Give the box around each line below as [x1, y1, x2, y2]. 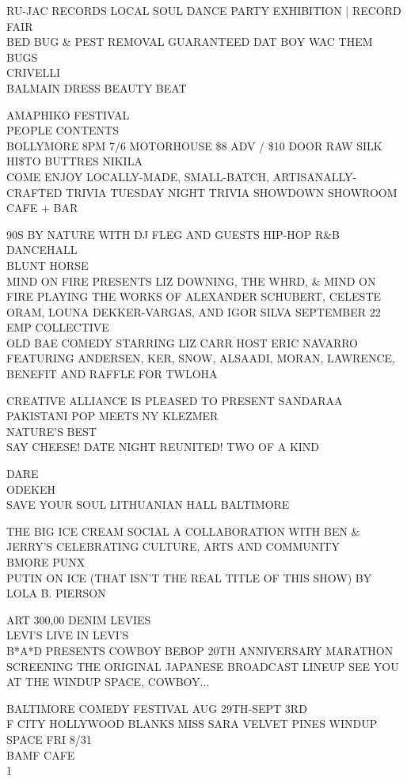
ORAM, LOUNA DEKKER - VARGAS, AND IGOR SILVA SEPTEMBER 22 [6, 303, 381, 320]
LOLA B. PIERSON [6, 585, 106, 601]
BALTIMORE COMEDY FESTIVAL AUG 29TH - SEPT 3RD [6, 699, 307, 716]
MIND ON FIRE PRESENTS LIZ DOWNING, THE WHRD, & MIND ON [6, 272, 376, 289]
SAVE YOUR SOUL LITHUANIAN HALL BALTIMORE [6, 496, 290, 513]
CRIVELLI [6, 64, 61, 81]
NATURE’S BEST [6, 423, 97, 439]
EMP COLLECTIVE [6, 319, 109, 336]
